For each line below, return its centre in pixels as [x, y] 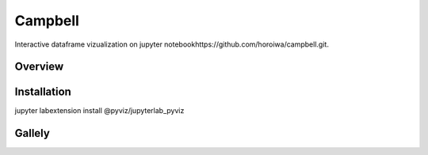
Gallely [32, 133]
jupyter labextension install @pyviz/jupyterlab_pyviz [99, 111]
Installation [43, 92]
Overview [39, 67]
